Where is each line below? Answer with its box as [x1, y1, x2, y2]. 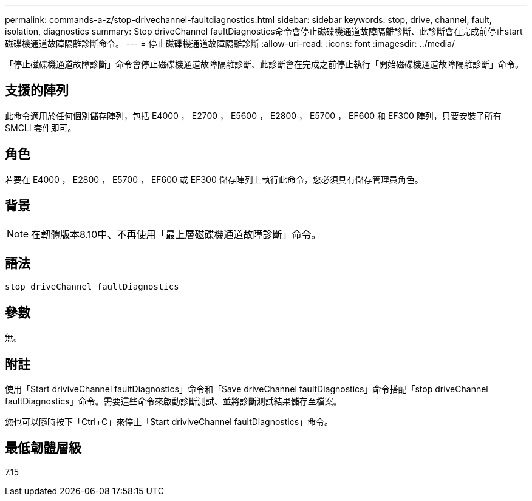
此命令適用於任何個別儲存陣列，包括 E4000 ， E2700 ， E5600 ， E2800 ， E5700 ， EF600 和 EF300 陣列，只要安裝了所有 [5, 110, 502, 121]
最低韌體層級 [5, 440, 81, 456]
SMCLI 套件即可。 [5, 122, 77, 133]
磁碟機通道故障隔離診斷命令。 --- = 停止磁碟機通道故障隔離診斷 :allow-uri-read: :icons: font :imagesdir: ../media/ [5, 38, 455, 49]
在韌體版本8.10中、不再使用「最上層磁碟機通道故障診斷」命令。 [31, 228, 321, 240]
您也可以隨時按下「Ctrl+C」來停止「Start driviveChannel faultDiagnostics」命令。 [5, 417, 333, 428]
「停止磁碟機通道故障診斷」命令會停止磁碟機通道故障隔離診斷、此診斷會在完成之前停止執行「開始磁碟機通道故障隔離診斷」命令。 [5, 59, 523, 69]
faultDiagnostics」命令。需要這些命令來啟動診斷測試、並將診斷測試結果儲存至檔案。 [5, 396, 342, 407]
